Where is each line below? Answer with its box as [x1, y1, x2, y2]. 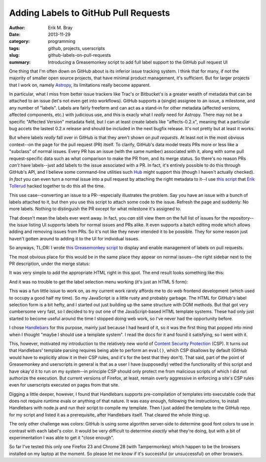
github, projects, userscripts [48, 45, 105, 51]
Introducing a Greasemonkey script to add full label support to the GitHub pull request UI [48, 59, 228, 65]
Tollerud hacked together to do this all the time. [9, 183, 105, 189]
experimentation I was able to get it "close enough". [9, 435, 114, 441]
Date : [9, 31, 21, 37]
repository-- [229, 215, 254, 221]
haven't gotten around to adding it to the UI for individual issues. [9, 235, 140, 241]
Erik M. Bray [48, 25, 73, 31]
